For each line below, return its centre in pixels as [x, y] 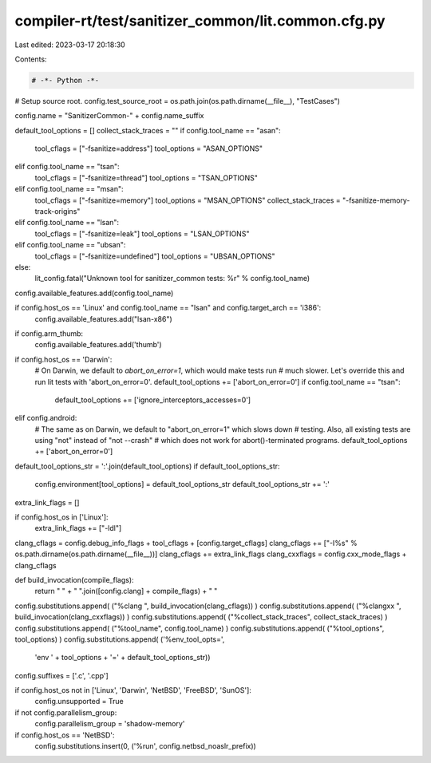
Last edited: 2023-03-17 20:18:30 [70, 45]
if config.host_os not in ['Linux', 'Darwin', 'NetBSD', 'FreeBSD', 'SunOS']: [133, 690]
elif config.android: [46, 418]
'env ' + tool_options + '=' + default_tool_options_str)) [123, 658]
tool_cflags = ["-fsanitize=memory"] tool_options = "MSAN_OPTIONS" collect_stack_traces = [188, 200]
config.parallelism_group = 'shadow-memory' [110, 724]
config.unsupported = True [79, 702]
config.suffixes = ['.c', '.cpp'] [62, 675]
